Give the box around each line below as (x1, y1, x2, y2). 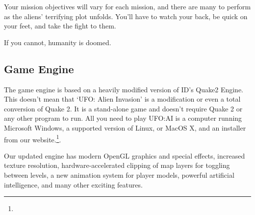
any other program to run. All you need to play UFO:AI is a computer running (4, 113, 242, 123)
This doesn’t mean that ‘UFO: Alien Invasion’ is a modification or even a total (4, 94, 241, 104)
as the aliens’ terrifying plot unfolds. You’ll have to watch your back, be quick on (4, 11, 248, 21)
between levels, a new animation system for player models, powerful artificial (4, 169, 234, 180)
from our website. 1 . (4, 133, 61, 144)
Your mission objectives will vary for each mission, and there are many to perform (4, 1, 251, 11)
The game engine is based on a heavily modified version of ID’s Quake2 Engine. (4, 84, 243, 94)
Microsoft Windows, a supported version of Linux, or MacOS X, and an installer (4, 122, 246, 133)
